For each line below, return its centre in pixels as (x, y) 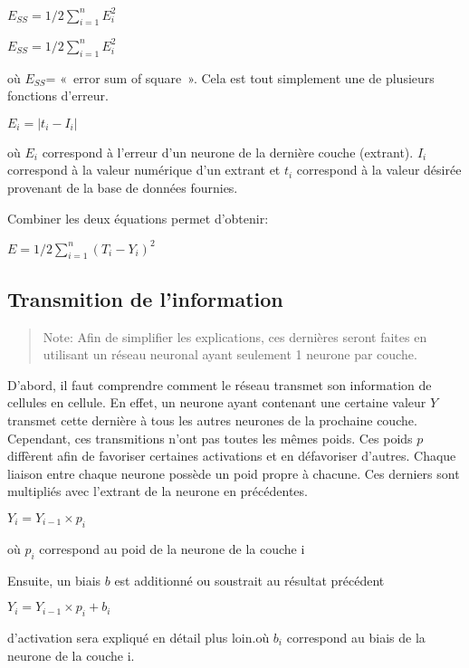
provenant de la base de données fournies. (123, 187)
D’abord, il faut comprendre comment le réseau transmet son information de (220, 384)
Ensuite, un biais (54, 580)
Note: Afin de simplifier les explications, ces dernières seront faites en (235, 336)
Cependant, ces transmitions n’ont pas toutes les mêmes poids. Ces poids (210, 438)
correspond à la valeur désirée (379, 170)
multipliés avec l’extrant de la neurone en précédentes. (158, 491)
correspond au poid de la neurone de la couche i (172, 548)
